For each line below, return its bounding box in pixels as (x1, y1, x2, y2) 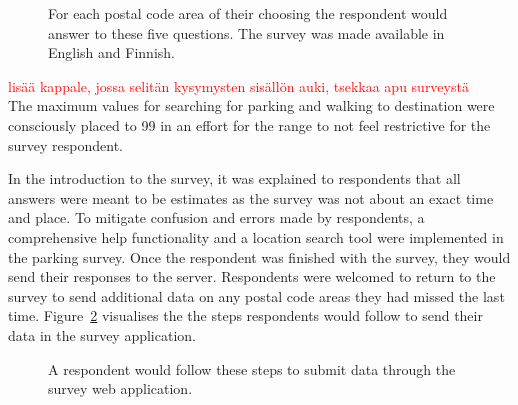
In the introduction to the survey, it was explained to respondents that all (8, 168, 461, 189)
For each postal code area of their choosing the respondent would (48, 3, 448, 23)
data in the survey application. (8, 324, 196, 345)
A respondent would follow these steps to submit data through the (48, 358, 456, 379)
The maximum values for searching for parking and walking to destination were (8, 95, 495, 116)
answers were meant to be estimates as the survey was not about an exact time (8, 187, 494, 208)
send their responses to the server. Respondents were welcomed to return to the (8, 266, 496, 287)
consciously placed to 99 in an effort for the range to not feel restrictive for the (8, 114, 491, 135)
